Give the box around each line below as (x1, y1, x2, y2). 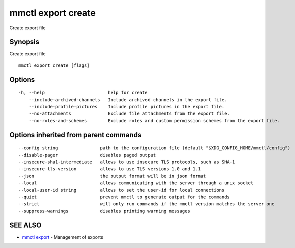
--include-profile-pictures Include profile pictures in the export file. (28, 104, 225, 110)
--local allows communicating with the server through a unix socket (18, 180, 254, 186)
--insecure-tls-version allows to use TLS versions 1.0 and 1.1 (18, 166, 201, 172)
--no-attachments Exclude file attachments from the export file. (28, 111, 230, 117)
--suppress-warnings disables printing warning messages (18, 208, 190, 214)
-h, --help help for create (18, 90, 148, 96)
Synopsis (9, 38, 40, 46)
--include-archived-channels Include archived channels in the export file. (28, 97, 227, 102)
